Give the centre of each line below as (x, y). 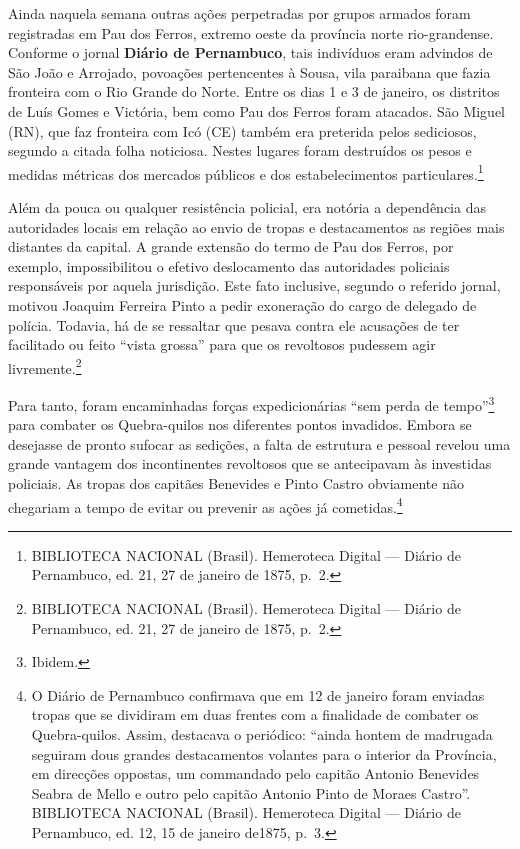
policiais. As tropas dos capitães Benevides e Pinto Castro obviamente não (236, 483)
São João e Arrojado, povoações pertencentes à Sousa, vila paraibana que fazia (249, 71)
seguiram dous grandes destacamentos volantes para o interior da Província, (264, 753)
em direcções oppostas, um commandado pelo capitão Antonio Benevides (255, 773)
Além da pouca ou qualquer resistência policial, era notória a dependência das (247, 207)
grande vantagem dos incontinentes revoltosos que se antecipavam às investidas (250, 463)
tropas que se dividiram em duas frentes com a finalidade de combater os (255, 714)
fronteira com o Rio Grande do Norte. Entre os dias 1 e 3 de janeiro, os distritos (254, 91)
